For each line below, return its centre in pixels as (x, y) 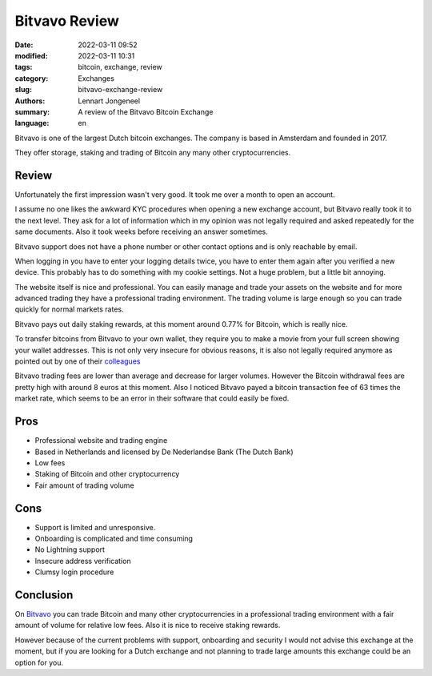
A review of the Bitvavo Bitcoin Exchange (146, 111)
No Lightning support (70, 549)
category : (32, 78)
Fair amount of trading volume (85, 485)
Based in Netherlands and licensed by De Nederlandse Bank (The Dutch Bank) (164, 452)
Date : (24, 45)
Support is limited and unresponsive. (95, 527)
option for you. (39, 662)
